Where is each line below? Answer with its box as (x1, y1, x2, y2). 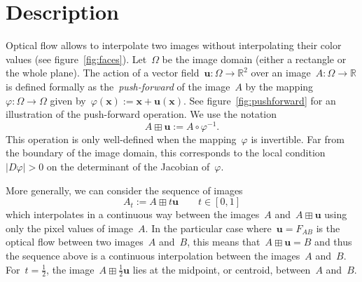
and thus (314, 234, 352, 249)
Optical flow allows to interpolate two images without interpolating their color (6, 38, 342, 53)
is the (316, 220, 340, 235)
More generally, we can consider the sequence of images (6, 182, 243, 197)
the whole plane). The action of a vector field (6, 65, 200, 80)
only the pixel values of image (6, 220, 134, 235)
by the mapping (245, 79, 314, 93)
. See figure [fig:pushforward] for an (183, 93, 336, 107)
